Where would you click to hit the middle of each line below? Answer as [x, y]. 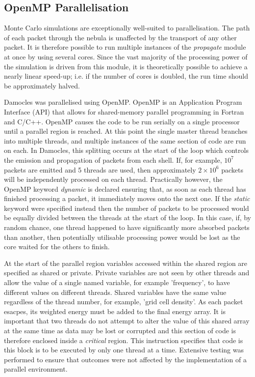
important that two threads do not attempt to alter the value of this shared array [127, 321]
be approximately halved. [42, 85]
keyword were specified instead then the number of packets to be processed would [127, 208]
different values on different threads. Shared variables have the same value [115, 292]
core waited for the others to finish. [57, 246]
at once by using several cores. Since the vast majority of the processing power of [126, 56]
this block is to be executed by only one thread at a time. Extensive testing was [124, 350]
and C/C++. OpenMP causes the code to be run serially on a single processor [122, 121]
